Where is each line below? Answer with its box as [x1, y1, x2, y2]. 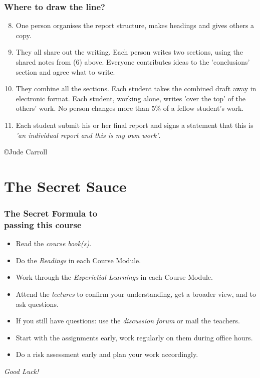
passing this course [4, 218, 82, 231]
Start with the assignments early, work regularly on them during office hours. [16, 332, 253, 342]
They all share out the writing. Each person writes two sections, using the [16, 47, 243, 57]
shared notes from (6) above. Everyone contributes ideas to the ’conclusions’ [16, 57, 250, 67]
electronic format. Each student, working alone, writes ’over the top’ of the [16, 93, 246, 103]
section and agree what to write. [16, 66, 115, 77]
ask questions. [16, 298, 59, 309]
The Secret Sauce [4, 175, 127, 196]
